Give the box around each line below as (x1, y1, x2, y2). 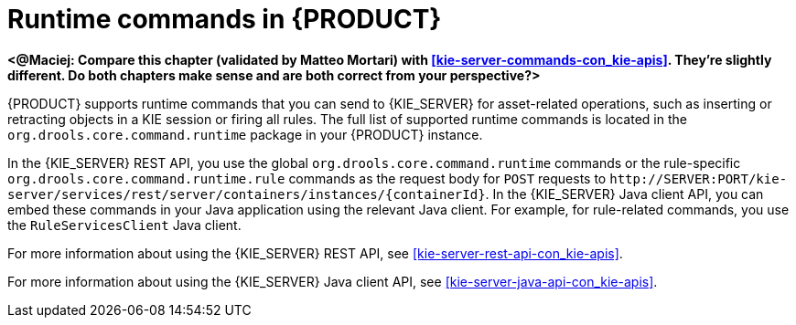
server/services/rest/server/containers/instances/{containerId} (7, 186, 486, 202)
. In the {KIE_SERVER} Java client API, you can (485, 185, 764, 202)
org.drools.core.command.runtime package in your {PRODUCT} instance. (7, 126, 483, 142)
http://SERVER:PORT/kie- (609, 171, 788, 186)
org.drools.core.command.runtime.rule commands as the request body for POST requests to (7, 170, 607, 186)
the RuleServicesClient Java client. (7, 216, 242, 233)
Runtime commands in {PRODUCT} (7, 4, 442, 35)
